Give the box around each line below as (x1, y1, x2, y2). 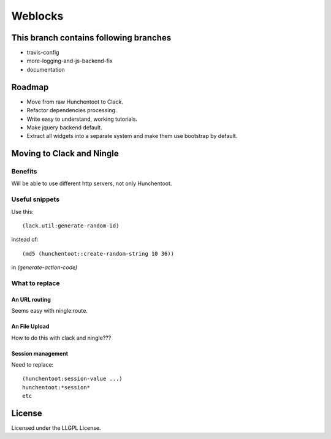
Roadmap (11, 82, 49, 92)
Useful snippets (11, 195, 60, 204)
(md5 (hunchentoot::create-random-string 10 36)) (22, 250, 175, 257)
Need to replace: (11, 361, 54, 368)
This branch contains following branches (11, 32, 172, 43)
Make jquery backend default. (26, 123, 102, 131)
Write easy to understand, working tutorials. (26, 115, 138, 123)
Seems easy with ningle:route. (11, 307, 88, 315)
